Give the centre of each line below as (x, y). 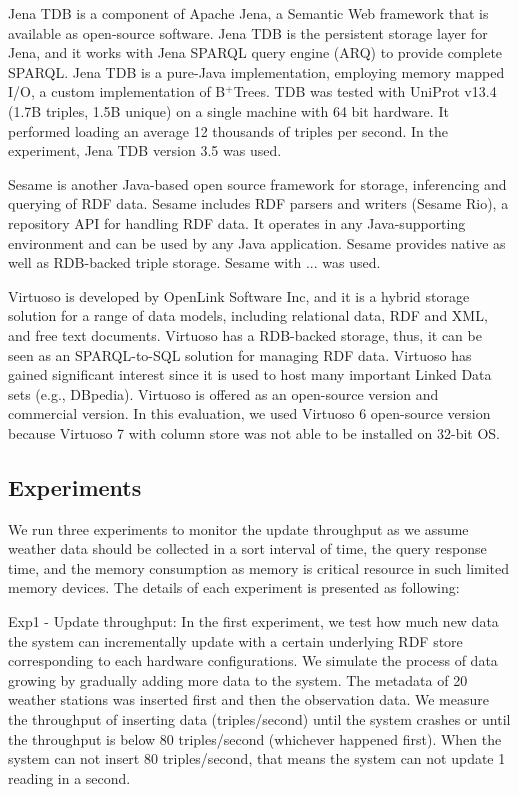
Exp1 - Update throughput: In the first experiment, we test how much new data (253, 621)
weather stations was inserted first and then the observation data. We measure (248, 699)
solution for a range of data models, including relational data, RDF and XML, (248, 315)
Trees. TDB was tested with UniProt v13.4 (365, 91)
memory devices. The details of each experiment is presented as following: (234, 587)
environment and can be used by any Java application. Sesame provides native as (257, 242)
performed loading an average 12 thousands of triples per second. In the (228, 130)
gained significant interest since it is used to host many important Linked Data (250, 374)
